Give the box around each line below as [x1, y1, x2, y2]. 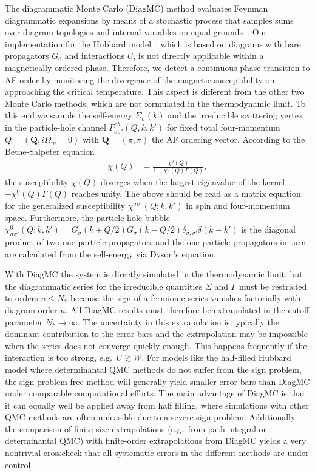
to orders [5, 291, 38, 304]
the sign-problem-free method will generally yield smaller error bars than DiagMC [5, 375, 310, 387]
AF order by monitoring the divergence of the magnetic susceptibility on [5, 73, 275, 86]
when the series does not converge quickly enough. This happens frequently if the [5, 339, 307, 352]
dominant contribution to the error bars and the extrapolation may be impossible [5, 327, 308, 340]
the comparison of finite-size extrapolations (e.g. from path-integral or [5, 422, 266, 435]
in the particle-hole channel [5, 120, 106, 133]
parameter [5, 315, 43, 328]
